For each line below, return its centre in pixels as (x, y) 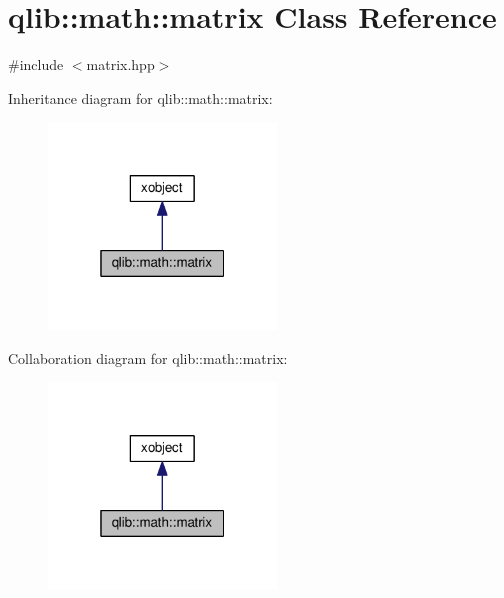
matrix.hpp (120, 64)
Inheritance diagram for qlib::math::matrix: (140, 97)
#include (36, 64)
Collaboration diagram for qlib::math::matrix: (148, 357)
